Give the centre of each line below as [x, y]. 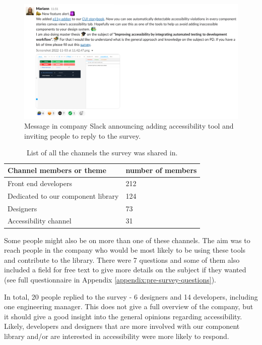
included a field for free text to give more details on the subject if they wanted [125, 270]
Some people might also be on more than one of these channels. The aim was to [127, 240]
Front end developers [40, 183]
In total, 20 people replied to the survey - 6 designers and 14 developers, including [131, 296]
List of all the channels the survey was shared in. [102, 153]
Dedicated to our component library [63, 195]
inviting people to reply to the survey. [83, 135]
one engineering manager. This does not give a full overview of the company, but [129, 306]
